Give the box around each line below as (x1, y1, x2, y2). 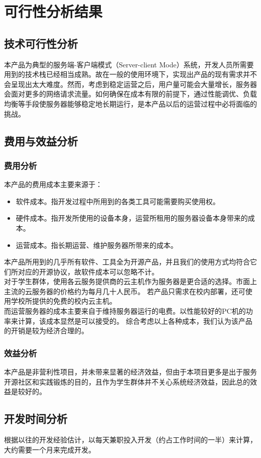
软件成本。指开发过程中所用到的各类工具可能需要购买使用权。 (16, 196, 220, 206)
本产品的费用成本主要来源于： (4, 179, 102, 190)
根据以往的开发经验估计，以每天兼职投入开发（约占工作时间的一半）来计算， (4, 434, 257, 445)
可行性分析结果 (4, 1, 103, 22)
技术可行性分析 (4, 35, 78, 51)
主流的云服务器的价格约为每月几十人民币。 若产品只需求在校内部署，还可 (4, 286, 245, 296)
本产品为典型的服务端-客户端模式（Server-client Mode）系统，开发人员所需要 (4, 59, 254, 69)
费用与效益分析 (4, 133, 78, 148)
